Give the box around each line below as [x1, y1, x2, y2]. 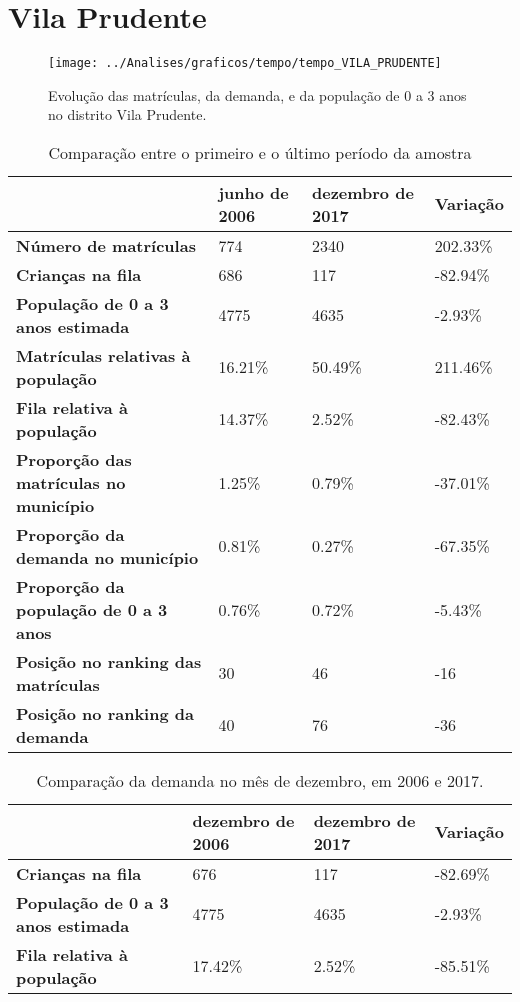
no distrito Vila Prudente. [48, 104, 207, 125]
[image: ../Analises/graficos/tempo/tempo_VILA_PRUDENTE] [48, 56, 442, 71]
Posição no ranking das [16, 649, 202, 673]
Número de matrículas [16, 233, 196, 257]
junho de [218, 180, 289, 204]
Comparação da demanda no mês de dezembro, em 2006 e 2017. [36, 768, 484, 792]
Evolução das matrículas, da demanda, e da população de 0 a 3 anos [48, 84, 467, 105]
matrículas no [16, 470, 126, 494]
